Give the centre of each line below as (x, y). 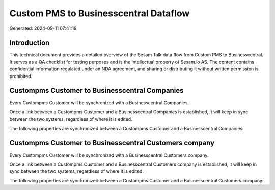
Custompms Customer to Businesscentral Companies (97, 90)
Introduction (30, 43)
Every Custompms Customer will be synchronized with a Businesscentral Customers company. (109, 155)
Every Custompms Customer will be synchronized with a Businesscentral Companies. (99, 103)
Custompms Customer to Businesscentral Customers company (112, 143)
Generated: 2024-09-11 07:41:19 (43, 28)
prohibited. (21, 76)
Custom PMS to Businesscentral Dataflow (100, 13)
